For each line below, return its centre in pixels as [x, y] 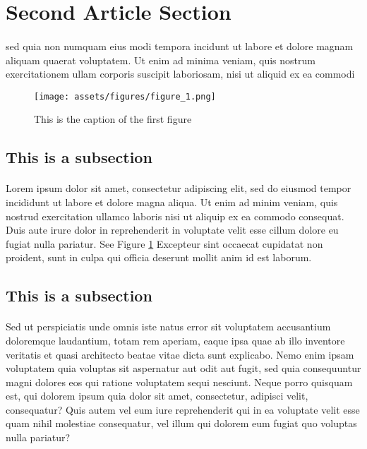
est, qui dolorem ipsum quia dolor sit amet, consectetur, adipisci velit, [157, 396]
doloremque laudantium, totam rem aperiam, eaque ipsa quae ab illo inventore [175, 340]
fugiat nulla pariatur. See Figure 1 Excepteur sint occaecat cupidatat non [164, 243]
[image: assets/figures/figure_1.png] [125, 96]
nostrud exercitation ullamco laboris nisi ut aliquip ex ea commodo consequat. [175, 216]
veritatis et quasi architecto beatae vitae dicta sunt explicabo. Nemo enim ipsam [180, 354]
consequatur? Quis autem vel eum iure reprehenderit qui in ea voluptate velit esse [183, 409]
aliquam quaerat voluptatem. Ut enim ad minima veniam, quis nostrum [161, 60]
